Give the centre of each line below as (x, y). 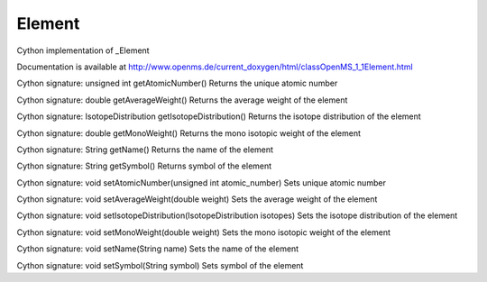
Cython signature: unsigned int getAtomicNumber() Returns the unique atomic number (177, 83)
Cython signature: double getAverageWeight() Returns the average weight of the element (182, 100)
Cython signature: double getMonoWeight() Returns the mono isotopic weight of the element (188, 133)
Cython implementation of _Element (83, 50)
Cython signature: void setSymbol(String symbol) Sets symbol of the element (160, 265)
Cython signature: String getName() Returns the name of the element (145, 150)
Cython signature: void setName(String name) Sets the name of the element (158, 249)
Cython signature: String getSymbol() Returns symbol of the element (144, 166)
